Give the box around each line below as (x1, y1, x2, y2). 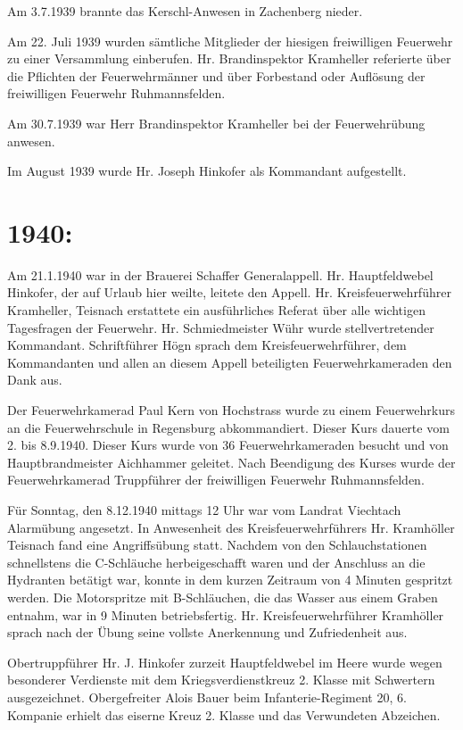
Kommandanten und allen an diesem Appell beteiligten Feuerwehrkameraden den (7, 353, 452, 371)
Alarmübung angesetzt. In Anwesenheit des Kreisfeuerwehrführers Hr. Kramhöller (7, 518, 455, 536)
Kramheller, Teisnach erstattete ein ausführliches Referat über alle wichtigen (7, 301, 426, 319)
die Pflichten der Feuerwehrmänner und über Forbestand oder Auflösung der (7, 66, 426, 85)
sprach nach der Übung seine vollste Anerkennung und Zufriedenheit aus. (7, 623, 408, 642)
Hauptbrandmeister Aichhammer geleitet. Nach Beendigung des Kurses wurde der (7, 452, 456, 471)
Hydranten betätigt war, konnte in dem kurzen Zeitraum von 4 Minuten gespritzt (7, 570, 453, 589)
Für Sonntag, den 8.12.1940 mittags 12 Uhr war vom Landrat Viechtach (7, 501, 401, 518)
